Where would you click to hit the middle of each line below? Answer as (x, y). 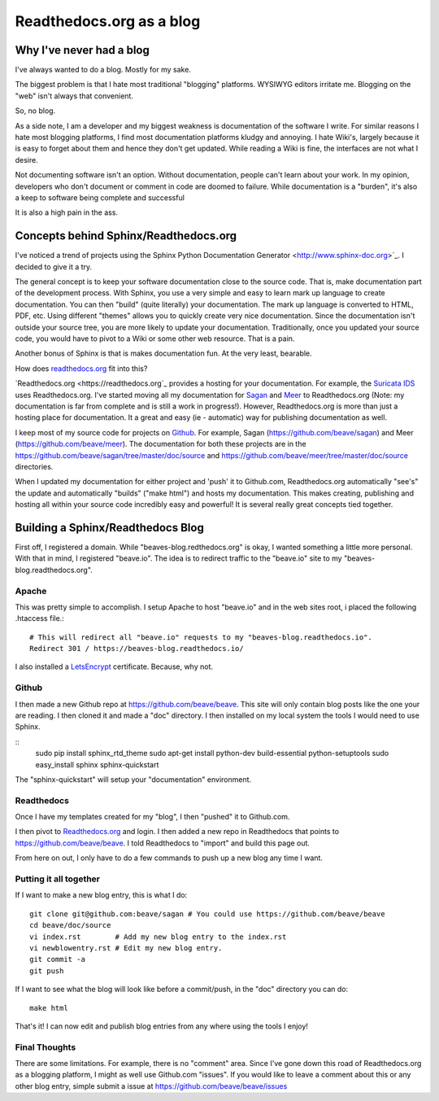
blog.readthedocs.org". (54, 570)
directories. (34, 466)
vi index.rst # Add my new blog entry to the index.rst (158, 937)
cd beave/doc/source (70, 925)
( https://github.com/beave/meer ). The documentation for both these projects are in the (161, 444)
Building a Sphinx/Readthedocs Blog (110, 528)
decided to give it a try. (54, 267)
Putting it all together (58, 879)
